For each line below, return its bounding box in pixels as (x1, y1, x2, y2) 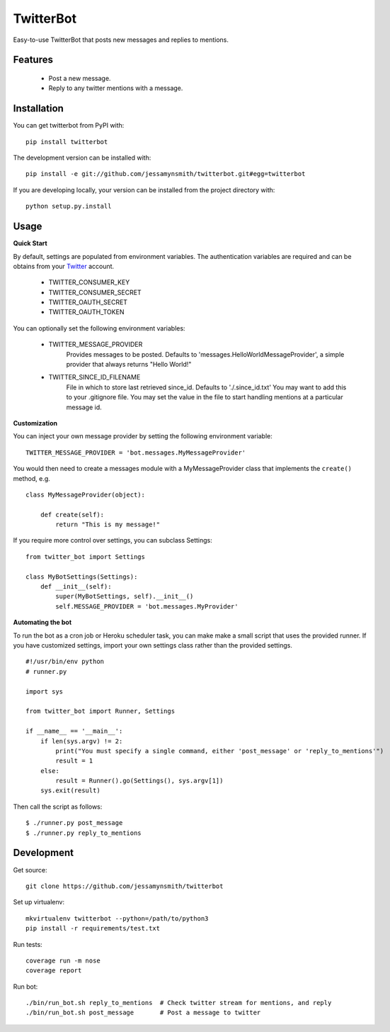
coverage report (25, 967, 82, 975)
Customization (13, 418, 58, 427)
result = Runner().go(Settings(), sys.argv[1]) (55, 777, 224, 785)
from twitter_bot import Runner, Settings (25, 707, 176, 716)
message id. (66, 403, 102, 411)
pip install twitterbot (25, 138, 108, 145)
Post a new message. (48, 74, 111, 82)
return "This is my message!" (55, 521, 161, 528)
